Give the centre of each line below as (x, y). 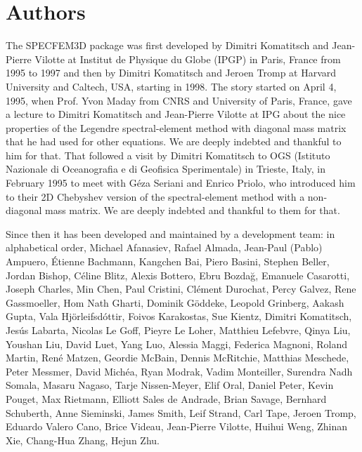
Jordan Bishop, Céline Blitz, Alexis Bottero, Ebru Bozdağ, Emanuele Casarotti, (178, 275)
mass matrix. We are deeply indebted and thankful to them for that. (193, 210)
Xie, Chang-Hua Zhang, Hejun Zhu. (83, 440)
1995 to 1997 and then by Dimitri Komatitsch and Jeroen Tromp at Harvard (171, 73)
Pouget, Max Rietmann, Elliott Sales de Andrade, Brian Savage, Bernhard (166, 398)
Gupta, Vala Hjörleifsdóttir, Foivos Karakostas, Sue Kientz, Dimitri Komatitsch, (179, 316)
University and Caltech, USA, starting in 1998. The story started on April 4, (171, 86)
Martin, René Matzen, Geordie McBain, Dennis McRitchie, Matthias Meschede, (177, 358)
